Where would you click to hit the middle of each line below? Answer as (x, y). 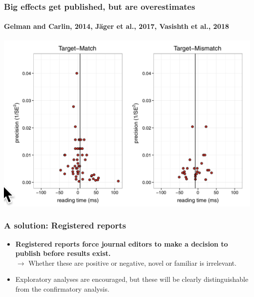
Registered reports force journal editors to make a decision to (122, 243)
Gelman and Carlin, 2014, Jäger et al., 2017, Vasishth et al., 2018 (116, 26)
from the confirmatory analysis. (62, 288)
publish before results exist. (63, 253)
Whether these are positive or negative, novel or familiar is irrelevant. (133, 263)
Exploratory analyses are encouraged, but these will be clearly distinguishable (132, 279)
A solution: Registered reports (65, 225)
